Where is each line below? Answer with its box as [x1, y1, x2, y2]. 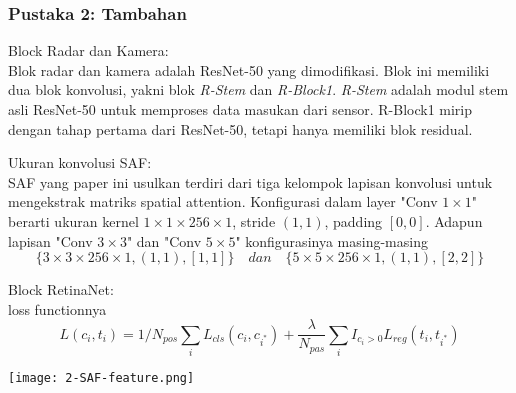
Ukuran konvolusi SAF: [8, 152, 152, 173]
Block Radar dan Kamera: [8, 40, 169, 61]
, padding [324, 210, 383, 231]
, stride [232, 210, 276, 231]
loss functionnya [8, 298, 107, 319]
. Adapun [425, 210, 483, 231]
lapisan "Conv [8, 230, 93, 251]
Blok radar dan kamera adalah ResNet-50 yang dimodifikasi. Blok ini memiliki [8, 59, 490, 80]
